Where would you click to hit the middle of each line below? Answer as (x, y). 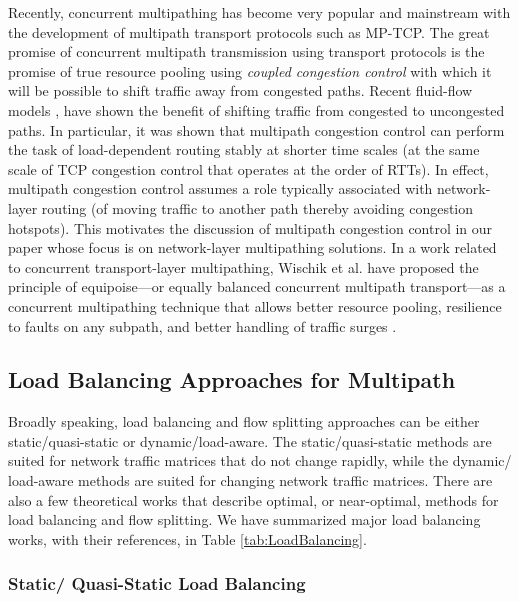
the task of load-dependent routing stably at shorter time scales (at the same (244, 149)
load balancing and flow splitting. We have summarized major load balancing (244, 519)
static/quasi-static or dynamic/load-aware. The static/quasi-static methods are (250, 440)
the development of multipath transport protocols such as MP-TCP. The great (249, 31)
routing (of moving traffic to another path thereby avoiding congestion (257, 207)
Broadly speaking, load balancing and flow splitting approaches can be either (244, 421)
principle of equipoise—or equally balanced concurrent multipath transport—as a (257, 286)
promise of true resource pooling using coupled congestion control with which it (250, 70)
